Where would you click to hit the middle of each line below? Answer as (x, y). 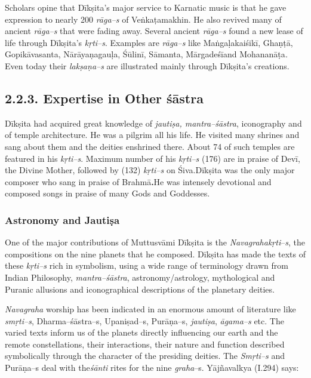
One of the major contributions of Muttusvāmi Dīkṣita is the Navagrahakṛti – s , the (155, 242)
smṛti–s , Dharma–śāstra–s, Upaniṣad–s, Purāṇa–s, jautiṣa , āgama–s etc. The (144, 320)
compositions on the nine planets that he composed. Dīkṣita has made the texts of (155, 253)
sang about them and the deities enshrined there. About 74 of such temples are (150, 146)
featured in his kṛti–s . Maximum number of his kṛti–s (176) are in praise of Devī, (153, 158)
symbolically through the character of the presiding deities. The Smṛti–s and (145, 356)
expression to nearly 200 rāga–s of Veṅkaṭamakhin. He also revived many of (143, 19)
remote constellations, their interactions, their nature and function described (145, 344)
